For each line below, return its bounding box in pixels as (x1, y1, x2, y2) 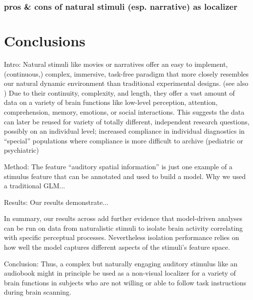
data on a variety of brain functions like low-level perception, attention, (4, 97, 218, 107)
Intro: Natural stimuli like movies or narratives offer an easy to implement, (4, 59, 228, 69)
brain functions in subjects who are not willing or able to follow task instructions (4, 277, 247, 287)
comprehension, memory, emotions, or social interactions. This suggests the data (4, 106, 245, 117)
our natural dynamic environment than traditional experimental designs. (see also (4, 78, 249, 88)
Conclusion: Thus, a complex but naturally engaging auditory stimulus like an (4, 258, 238, 268)
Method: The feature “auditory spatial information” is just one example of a (4, 161, 232, 171)
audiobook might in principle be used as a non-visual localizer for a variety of (4, 268, 236, 278)
